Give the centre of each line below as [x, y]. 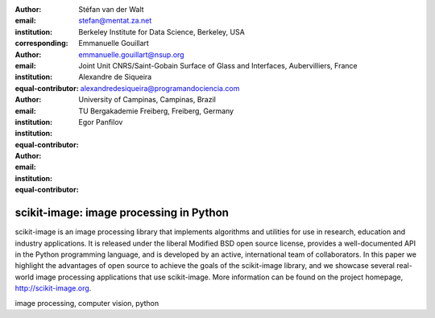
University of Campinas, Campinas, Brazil [147, 100]
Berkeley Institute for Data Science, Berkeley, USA [162, 31]
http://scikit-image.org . [53, 288]
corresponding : [41, 43]
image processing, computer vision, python [87, 303]
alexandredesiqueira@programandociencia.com [160, 88]
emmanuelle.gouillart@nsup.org [131, 54]
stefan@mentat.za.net [115, 21]
